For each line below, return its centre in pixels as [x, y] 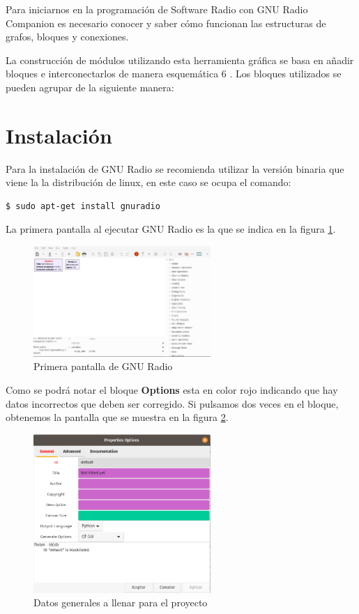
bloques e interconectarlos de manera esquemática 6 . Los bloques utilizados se [174, 74]
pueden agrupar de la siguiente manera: [90, 87]
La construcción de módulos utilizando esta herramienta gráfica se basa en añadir [180, 60]
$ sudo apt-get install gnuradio [83, 206]
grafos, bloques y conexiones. [67, 37]
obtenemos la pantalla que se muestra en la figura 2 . [117, 417]
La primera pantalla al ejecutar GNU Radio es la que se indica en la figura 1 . [171, 229]
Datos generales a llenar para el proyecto [121, 603]
